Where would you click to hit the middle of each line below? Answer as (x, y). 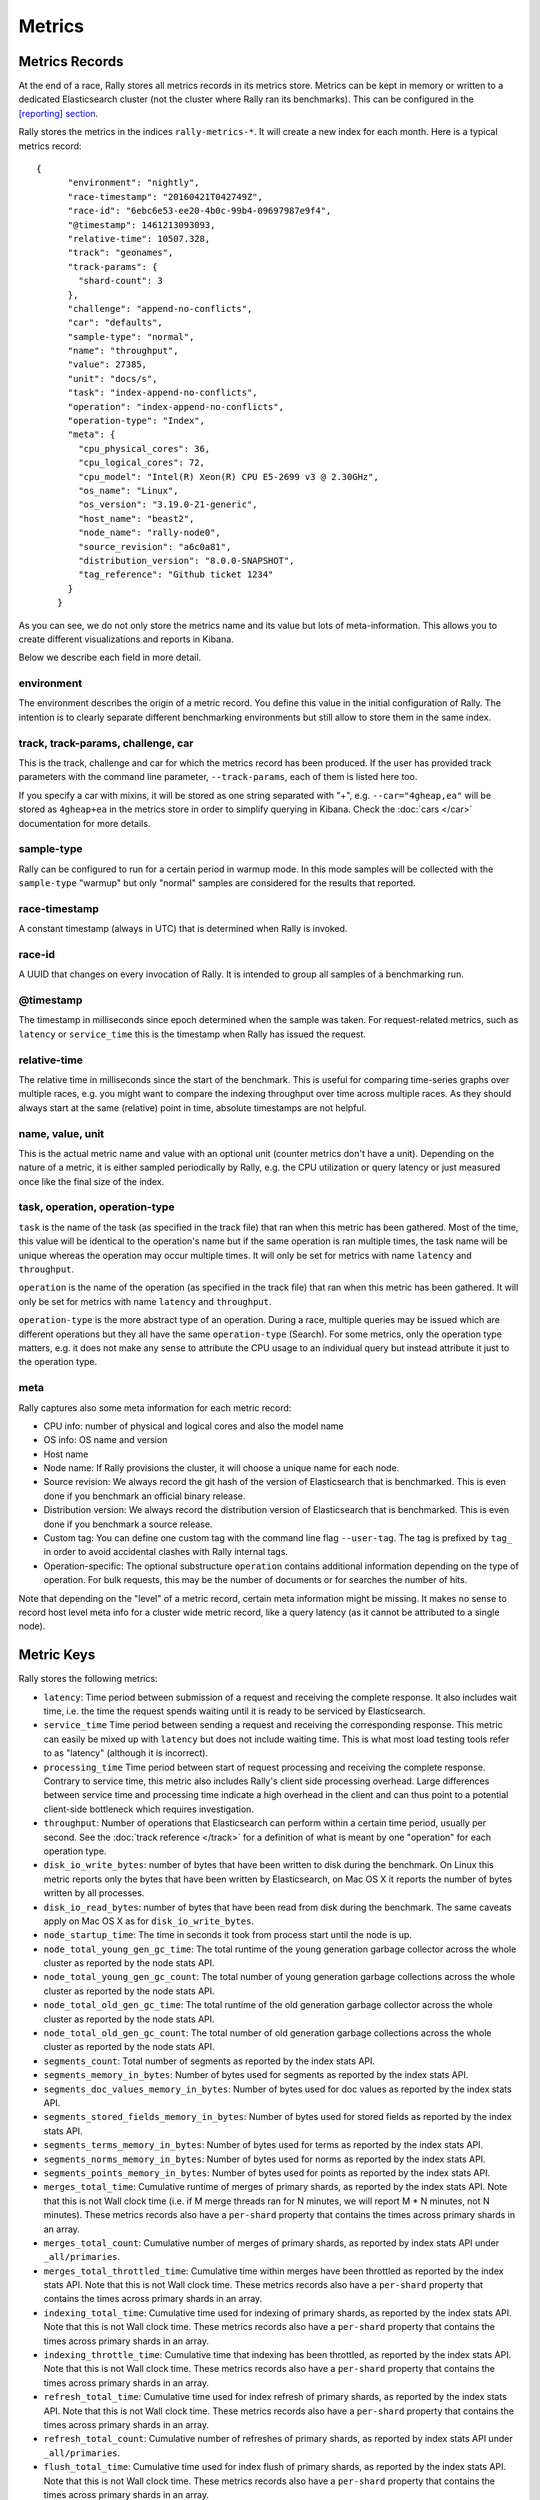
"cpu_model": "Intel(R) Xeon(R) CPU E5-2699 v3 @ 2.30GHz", (228, 476)
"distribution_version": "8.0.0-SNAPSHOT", (186, 560)
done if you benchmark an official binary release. (144, 1496)
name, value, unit (61, 1133)
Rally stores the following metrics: (88, 1679)
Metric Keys (57, 1655)
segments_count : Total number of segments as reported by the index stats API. (209, 2061)
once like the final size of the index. (91, 1181)
